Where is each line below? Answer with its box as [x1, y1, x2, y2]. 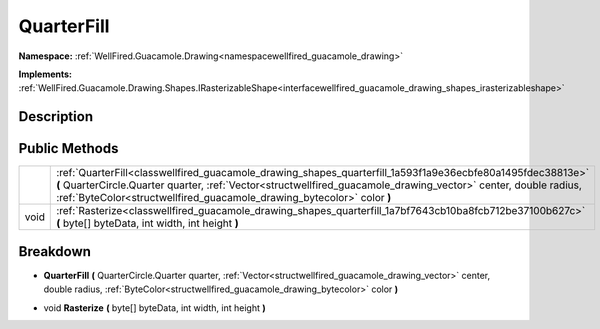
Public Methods [18, 140, 119, 157]
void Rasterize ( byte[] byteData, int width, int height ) [43, 301, 266, 314]
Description [18, 108, 94, 125]
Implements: [18, 68, 73, 80]
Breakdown [18, 243, 92, 260]
